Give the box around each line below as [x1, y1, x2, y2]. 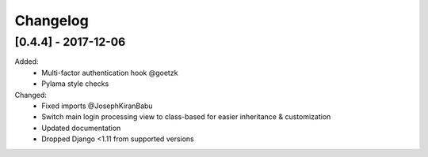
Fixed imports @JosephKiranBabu [41, 101, 154, 110]
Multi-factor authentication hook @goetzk [41, 68, 178, 77]
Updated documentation [41, 123, 121, 133]
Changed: [14, 90, 47, 99]
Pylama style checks [41, 79, 109, 88]
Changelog [14, 12, 89, 29]
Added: [14, 57, 39, 66]
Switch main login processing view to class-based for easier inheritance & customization [41, 112, 331, 121]
